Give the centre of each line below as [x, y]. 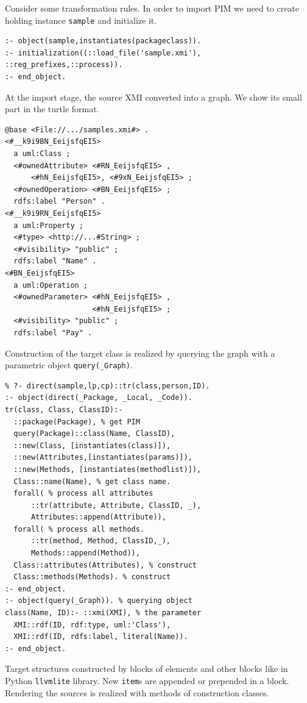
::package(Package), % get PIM [77, 422]
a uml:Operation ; [51, 285]
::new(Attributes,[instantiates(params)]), [103, 458]
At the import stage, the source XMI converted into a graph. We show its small [153, 97]
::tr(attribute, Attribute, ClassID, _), [116, 505]
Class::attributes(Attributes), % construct [105, 565]
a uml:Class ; [42, 154]
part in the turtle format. [52, 109]
